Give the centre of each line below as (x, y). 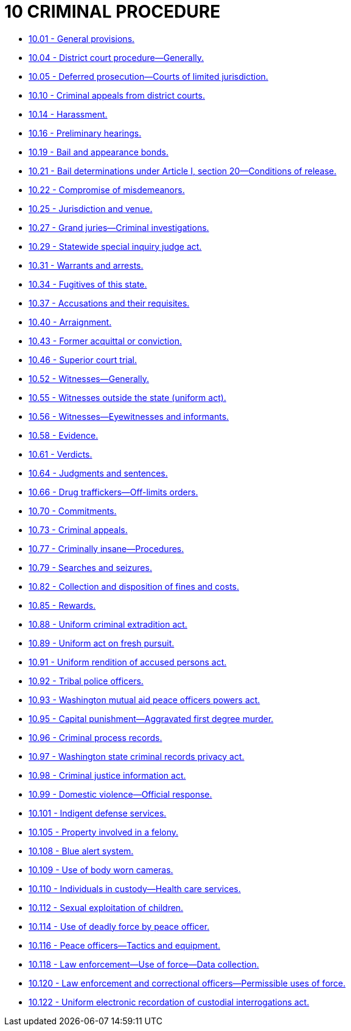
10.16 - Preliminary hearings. (85, 133)
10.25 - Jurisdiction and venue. (91, 208)
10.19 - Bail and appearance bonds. (99, 152)
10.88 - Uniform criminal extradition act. (108, 624)
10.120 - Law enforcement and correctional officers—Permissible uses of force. (187, 983)
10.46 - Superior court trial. (83, 360)
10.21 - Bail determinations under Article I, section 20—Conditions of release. (183, 171)
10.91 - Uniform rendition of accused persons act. (128, 662)
